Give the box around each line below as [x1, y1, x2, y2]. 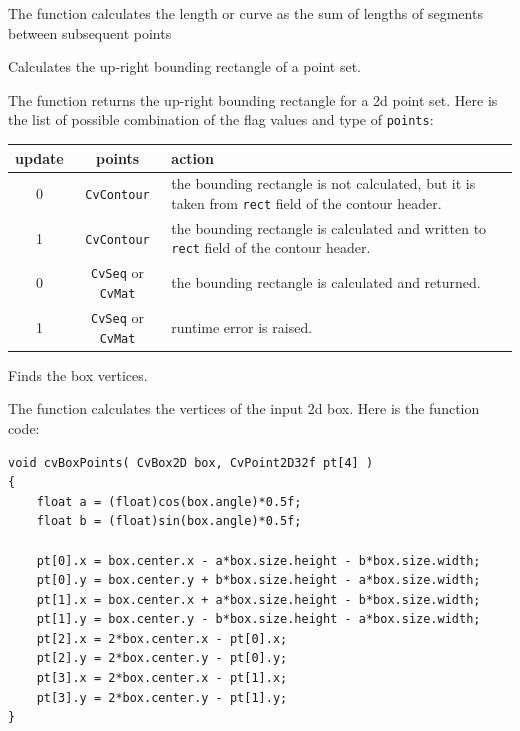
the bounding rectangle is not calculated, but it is [171, 173, 476, 194]
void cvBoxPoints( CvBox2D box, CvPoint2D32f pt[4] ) [8, 455, 374, 470]
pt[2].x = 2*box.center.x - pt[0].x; [36, 631, 288, 646]
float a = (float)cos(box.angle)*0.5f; [36, 494, 302, 509]
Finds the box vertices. [8, 364, 148, 385]
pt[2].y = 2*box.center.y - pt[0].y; [36, 651, 288, 666]
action [171, 147, 215, 168]
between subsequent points [8, 22, 172, 43]
